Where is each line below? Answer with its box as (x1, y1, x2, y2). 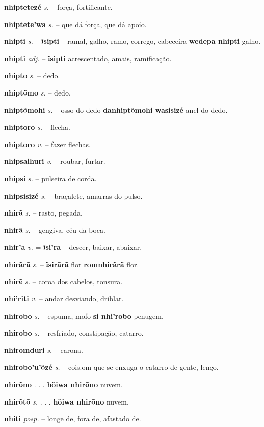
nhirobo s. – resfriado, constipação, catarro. (4, 327, 144, 338)
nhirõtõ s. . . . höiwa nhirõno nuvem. (4, 396, 129, 407)
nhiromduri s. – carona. (4, 344, 83, 355)
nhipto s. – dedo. (4, 70, 60, 81)
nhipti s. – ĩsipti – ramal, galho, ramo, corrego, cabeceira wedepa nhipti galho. (4, 36, 261, 46)
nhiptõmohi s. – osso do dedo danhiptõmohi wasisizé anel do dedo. (4, 104, 228, 115)
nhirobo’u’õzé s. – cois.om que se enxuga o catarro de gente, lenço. (4, 362, 219, 372)
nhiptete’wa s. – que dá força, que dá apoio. (4, 18, 147, 29)
